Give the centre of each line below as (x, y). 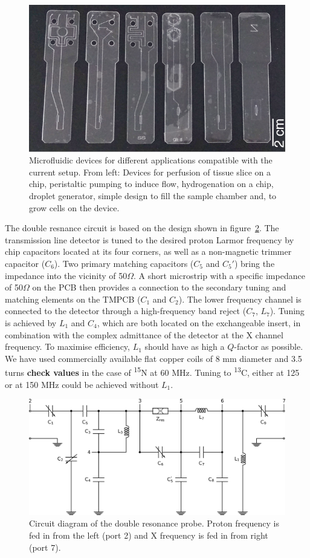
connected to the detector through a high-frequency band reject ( (126, 311)
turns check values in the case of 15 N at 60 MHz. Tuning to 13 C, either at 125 (152, 371)
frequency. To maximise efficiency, (67, 346)
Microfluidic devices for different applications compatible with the (151, 160)
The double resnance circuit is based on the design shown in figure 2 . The (142, 228)
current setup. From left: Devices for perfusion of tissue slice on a (150, 172)
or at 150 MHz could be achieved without (82, 384)
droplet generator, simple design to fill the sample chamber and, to (153, 196)
